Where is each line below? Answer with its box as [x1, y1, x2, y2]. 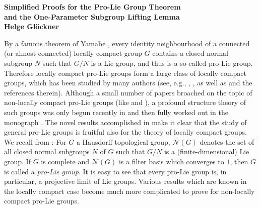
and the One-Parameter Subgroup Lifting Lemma [4, 11, 180, 22]
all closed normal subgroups [4, 146, 90, 157]
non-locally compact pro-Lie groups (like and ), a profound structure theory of [4, 97, 246, 108]
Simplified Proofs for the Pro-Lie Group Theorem [4, 2, 181, 12]
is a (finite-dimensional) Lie [164, 146, 249, 157]
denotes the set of [200, 136, 254, 147]
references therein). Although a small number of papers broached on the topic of [4, 87, 252, 97]
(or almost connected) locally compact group [4, 48, 142, 58]
